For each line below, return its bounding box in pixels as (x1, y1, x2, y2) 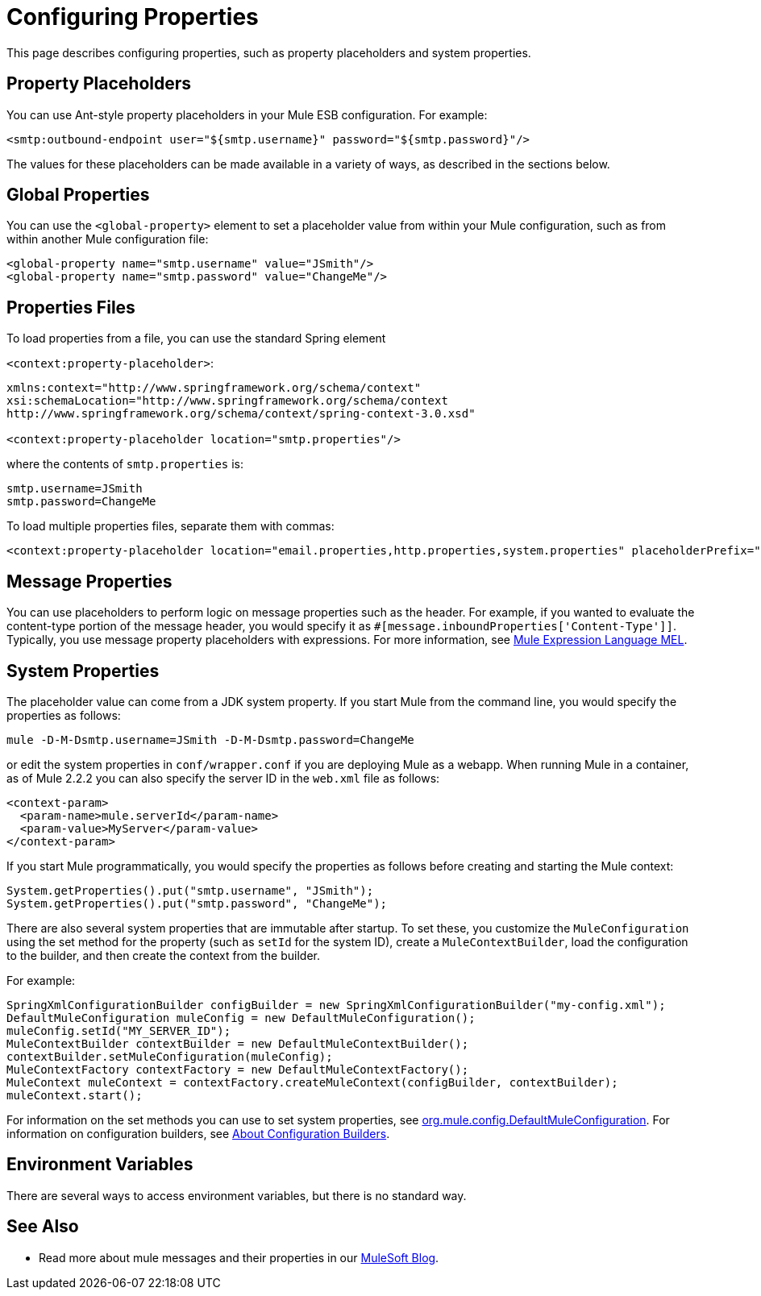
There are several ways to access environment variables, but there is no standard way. (6, 1188, 467, 1203)
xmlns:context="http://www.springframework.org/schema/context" (6, 381, 422, 395)
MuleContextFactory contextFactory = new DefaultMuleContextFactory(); (6, 1062, 469, 1076)
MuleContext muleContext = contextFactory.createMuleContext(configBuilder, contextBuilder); (6, 1075, 618, 1089)
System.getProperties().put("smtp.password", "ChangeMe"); (6, 896, 388, 910)
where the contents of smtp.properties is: (6, 457, 244, 471)
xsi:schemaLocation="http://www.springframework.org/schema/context (6, 394, 448, 408)
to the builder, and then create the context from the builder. (6, 948, 320, 962)
